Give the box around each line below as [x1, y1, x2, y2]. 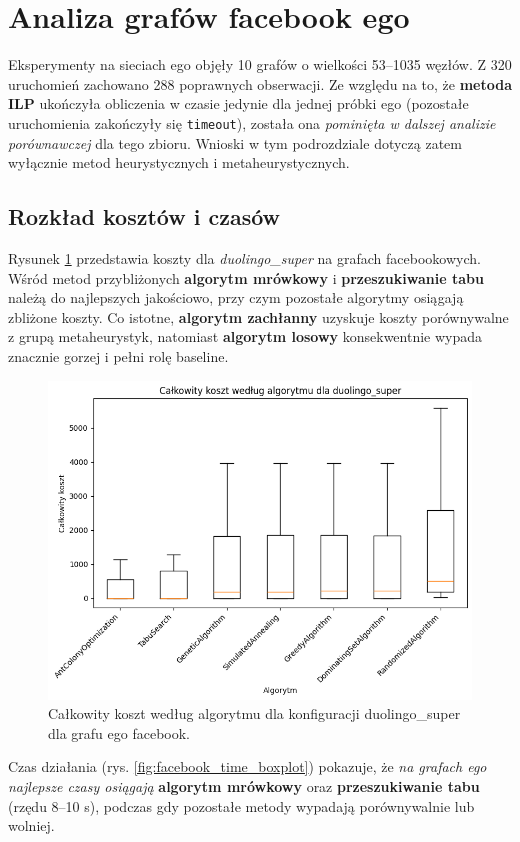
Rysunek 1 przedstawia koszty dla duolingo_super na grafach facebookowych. [8, 247, 481, 268]
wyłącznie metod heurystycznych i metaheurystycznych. [8, 152, 350, 173]
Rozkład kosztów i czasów [8, 201, 281, 232]
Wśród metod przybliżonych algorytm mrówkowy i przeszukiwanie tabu [8, 267, 484, 288]
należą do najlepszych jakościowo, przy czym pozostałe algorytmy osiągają [8, 287, 464, 308]
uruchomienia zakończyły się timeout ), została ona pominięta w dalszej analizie [8, 112, 496, 133]
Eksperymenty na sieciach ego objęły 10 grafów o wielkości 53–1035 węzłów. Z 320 [8, 54, 512, 75]
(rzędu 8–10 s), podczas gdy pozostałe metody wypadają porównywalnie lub [8, 795, 475, 816]
